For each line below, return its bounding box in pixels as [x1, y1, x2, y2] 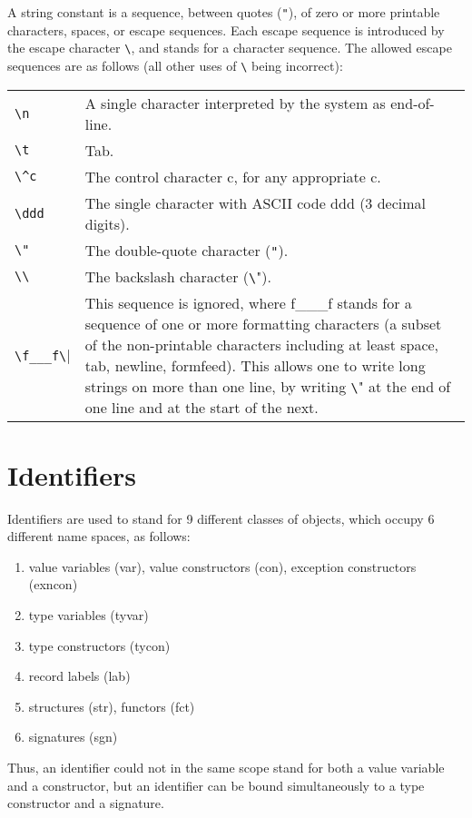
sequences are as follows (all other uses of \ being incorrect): [7, 55, 343, 74]
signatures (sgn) [28, 727, 118, 746]
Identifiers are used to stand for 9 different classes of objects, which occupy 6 [7, 508, 435, 527]
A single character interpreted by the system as [84, 92, 386, 113]
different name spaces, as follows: [7, 527, 191, 546]
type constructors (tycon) [28, 636, 171, 655]
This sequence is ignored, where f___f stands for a [84, 291, 412, 313]
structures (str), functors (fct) [28, 696, 195, 715]
